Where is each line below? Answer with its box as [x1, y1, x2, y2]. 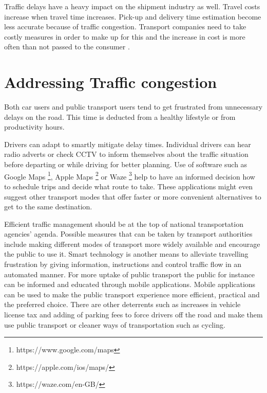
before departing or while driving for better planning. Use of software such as [4, 159, 247, 170]
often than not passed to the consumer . [4, 41, 130, 52]
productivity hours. [4, 121, 65, 132]
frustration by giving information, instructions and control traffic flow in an [4, 259, 242, 270]
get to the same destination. [4, 201, 92, 212]
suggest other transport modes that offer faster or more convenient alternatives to [4, 191, 261, 202]
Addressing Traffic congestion [4, 72, 217, 93]
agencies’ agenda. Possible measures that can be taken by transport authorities [4, 228, 253, 239]
